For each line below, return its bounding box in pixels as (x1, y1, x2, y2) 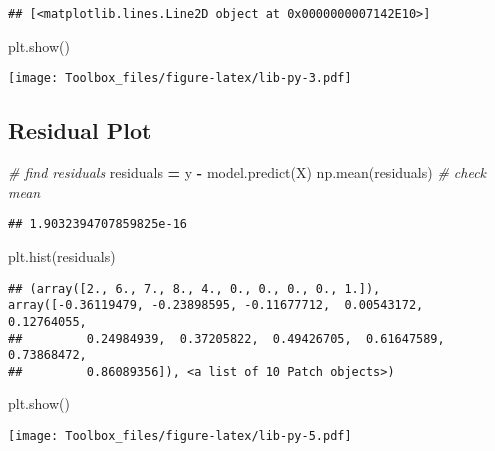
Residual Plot (8, 115, 152, 146)
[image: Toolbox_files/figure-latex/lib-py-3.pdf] (8, 71, 352, 86)
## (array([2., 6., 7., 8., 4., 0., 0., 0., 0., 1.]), (8, 281, 381, 296)
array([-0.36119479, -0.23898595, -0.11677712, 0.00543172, (8, 298, 424, 313)
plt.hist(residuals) (8, 245, 116, 266)
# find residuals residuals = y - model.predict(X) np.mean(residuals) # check (8, 162, 487, 183)
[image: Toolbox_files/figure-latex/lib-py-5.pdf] (8, 429, 352, 444)
